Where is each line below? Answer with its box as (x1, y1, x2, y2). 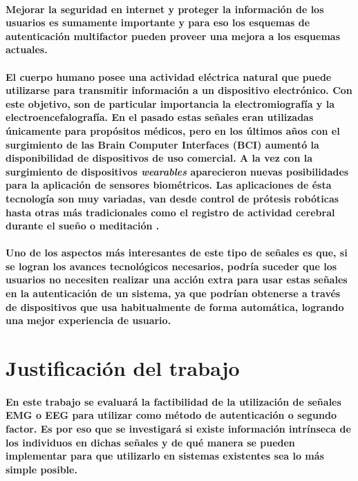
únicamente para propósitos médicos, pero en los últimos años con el (6, 123, 340, 138)
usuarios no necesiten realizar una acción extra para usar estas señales (6, 272, 348, 287)
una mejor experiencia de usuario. (6, 313, 171, 328)
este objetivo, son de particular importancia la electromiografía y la (6, 96, 335, 111)
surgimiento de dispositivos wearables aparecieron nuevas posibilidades (6, 164, 349, 178)
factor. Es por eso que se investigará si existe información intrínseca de (6, 422, 351, 435)
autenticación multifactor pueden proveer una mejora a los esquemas (6, 28, 341, 43)
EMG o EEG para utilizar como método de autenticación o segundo (6, 408, 337, 422)
